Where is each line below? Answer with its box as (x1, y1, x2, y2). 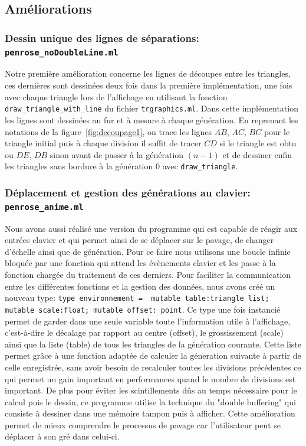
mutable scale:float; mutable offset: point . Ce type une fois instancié (5, 303, 281, 315)
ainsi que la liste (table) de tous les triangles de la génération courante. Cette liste (5, 337, 301, 350)
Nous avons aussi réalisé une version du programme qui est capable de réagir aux (5, 222, 298, 234)
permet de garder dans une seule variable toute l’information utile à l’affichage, (5, 314, 291, 327)
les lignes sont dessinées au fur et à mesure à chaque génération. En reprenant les (5, 113, 298, 126)
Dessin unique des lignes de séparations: (5, 30, 199, 45)
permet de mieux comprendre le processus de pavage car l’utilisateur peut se (5, 418, 281, 431)
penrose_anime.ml (5, 202, 84, 212)
